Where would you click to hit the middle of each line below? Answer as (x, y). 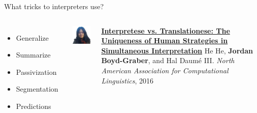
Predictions (34, 106)
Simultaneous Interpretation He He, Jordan (177, 50)
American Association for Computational (165, 70)
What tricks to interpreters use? (54, 6)
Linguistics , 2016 (127, 80)
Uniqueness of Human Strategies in (165, 40)
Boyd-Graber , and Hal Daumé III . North (168, 60)
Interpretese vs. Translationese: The (166, 30)
